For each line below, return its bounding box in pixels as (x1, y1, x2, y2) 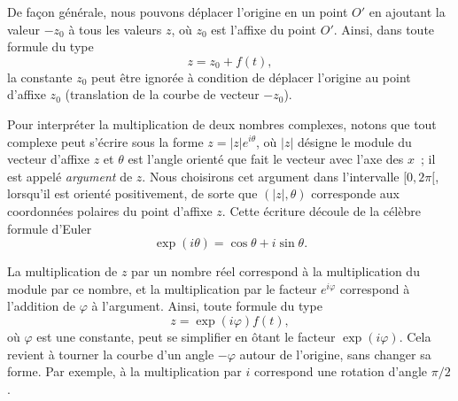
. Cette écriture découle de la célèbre (221, 201, 421, 220)
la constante (7, 67, 73, 86)
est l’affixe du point (211, 19, 317, 38)
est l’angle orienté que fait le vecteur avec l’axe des (128, 150, 404, 168)
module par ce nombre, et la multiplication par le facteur (7, 279, 317, 297)
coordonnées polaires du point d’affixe (7, 201, 213, 220)
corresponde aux (311, 184, 400, 203)
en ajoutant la (369, 3, 446, 20)
